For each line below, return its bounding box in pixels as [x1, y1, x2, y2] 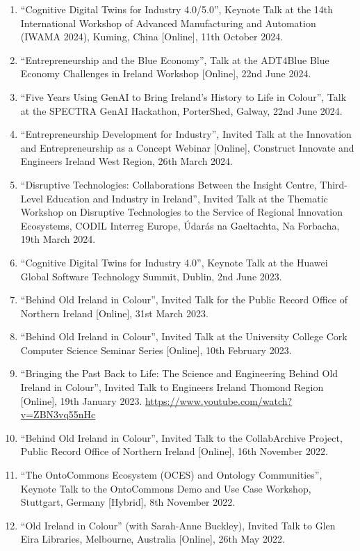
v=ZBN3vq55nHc [20, 407, 96, 422]
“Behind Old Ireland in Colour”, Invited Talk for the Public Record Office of [20, 292, 347, 307]
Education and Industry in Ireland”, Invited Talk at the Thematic [46, 191, 328, 205]
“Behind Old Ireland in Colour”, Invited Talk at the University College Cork [20, 329, 347, 344]
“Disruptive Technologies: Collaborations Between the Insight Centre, [20, 177, 317, 191]
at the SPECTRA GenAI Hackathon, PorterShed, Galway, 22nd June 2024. [20, 103, 343, 118]
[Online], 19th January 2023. [20, 393, 142, 408]
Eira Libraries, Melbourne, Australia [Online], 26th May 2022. [20, 532, 285, 546]
